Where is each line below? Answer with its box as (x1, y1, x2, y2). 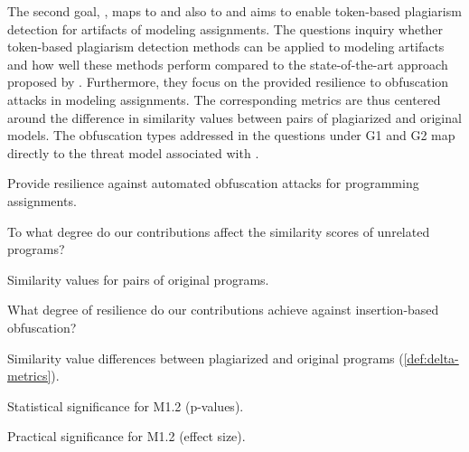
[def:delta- (403, 348, 459, 367)
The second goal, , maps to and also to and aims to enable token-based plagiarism (7, 2, 462, 20)
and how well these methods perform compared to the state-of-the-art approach (7, 54, 448, 73)
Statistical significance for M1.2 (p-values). (7, 396, 244, 415)
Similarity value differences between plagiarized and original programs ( (7, 348, 404, 367)
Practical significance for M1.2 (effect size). (7, 427, 246, 446)
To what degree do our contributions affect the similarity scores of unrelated (7, 221, 430, 240)
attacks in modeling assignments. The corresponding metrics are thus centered (7, 89, 441, 108)
